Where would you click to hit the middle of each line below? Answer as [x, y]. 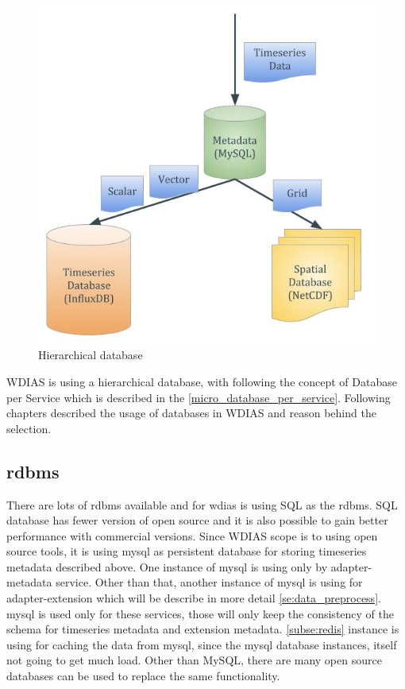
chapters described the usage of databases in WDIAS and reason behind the [191, 413]
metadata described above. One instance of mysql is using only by [167, 566]
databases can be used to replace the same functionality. [143, 676]
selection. [29, 428]
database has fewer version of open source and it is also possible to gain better [197, 520]
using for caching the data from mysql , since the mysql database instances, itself [202, 644]
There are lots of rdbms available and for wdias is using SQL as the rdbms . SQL [202, 504]
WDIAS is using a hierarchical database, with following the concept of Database [202, 381]
